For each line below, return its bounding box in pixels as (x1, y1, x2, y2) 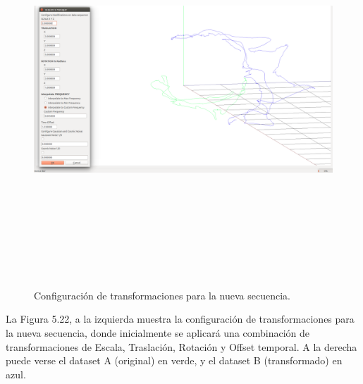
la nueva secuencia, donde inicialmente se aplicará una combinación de (6, 325, 310, 340)
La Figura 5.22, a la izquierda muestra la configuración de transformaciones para (6, 311, 355, 326)
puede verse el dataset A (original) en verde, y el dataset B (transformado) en (6, 353, 343, 368)
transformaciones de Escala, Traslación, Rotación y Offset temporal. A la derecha (6, 339, 357, 354)
